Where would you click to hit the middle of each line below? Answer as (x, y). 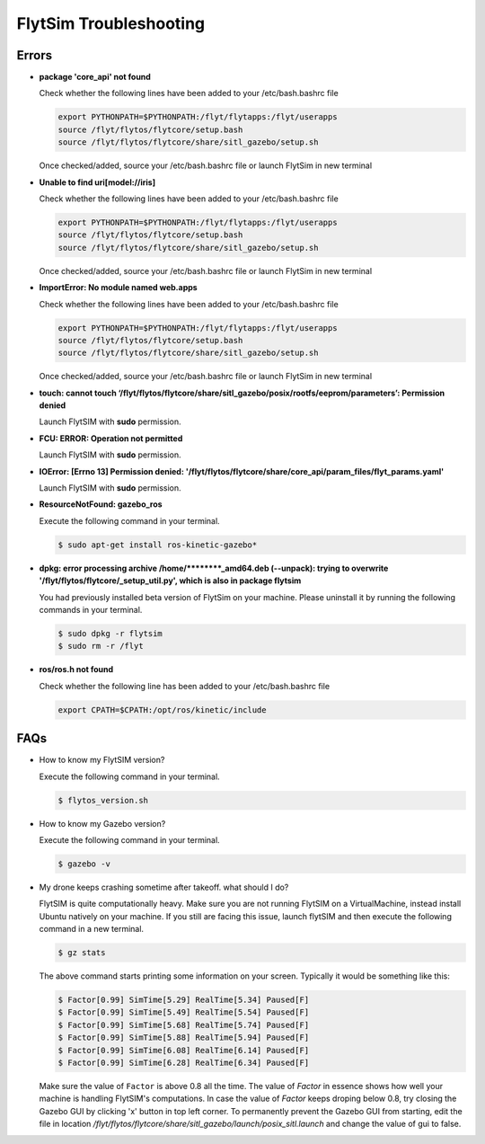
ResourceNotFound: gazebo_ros (101, 504)
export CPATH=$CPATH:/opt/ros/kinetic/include (162, 709)
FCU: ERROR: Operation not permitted (111, 438)
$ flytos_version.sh (103, 800)
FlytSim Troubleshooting (111, 23)
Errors (35, 55)
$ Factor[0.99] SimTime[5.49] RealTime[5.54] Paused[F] (184, 1012)
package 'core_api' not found (95, 77)
